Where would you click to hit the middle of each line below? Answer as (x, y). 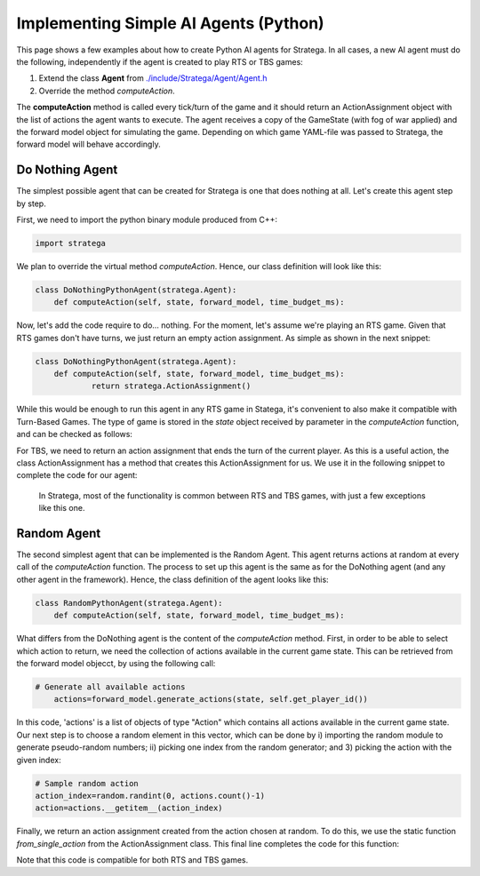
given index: (39, 760)
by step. (31, 203)
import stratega (71, 243)
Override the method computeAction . (107, 91)
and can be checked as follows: (75, 434)
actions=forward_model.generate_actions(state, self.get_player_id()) (211, 699)
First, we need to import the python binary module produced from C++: (147, 219)
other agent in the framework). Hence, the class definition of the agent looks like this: (172, 579)
